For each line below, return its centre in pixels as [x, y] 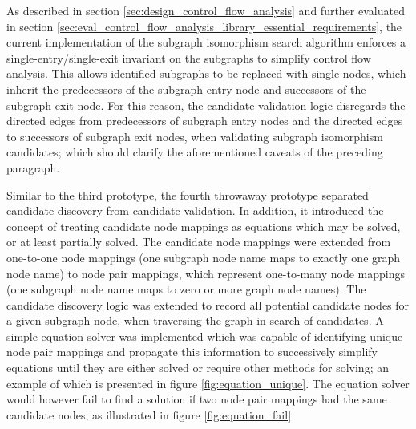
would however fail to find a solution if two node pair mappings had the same [197, 399]
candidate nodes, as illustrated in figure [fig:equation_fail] [149, 414]
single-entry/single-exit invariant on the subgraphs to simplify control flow [189, 57]
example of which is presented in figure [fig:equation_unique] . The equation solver [208, 383]
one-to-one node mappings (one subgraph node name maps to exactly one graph [204, 257]
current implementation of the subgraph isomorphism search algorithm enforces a [206, 42]
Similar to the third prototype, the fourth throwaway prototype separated [188, 194]
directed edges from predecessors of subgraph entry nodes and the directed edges [205, 121]
